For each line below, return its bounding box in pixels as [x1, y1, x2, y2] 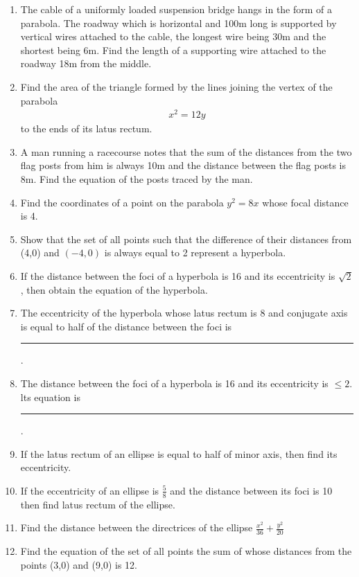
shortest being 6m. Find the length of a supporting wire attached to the [20, 42, 326, 57]
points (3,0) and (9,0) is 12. [20, 557, 137, 571]
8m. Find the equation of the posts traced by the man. [20, 172, 253, 186]
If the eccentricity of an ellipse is [20, 483, 159, 497]
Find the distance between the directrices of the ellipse [20, 520, 253, 535]
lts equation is [20, 389, 80, 404]
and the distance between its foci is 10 [170, 483, 333, 497]
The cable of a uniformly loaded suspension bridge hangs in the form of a [20, 2, 333, 16]
